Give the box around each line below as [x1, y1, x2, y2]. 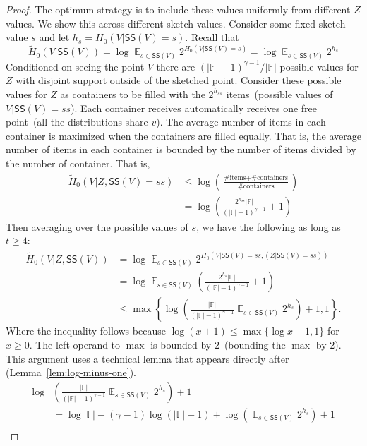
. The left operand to [29, 337, 121, 351]
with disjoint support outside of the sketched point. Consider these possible [16, 73, 342, 88]
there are [156, 59, 195, 73]
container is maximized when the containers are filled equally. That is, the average [6, 128, 361, 143]
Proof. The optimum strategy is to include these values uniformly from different [6, 2, 351, 16]
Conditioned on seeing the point [6, 59, 145, 73]
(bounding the [224, 337, 286, 351]
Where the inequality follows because [6, 323, 166, 338]
